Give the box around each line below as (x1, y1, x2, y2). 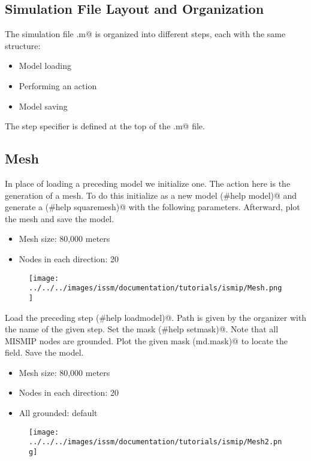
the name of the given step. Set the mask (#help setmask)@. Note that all (5, 323, 279, 335)
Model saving (19, 99, 68, 112)
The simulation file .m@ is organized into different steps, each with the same (5, 28, 286, 40)
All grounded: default (19, 407, 98, 419)
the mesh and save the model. (5, 212, 114, 225)
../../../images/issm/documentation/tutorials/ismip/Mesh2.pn (29, 438, 282, 447)
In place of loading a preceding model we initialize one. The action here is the (5, 177, 291, 189)
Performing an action (19, 79, 97, 92)
